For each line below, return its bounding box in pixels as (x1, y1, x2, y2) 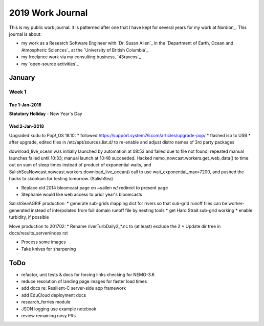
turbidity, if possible (9, 214, 49, 220)
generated (9, 207, 30, 213)
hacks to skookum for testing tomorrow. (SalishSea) (9, 176, 113, 182)
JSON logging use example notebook (21, 306, 97, 312)
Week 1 (9, 89, 27, 95)
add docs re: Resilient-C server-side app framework (21, 285, 126, 291)
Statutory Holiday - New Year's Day (9, 111, 83, 117)
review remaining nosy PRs (21, 312, 76, 318)
